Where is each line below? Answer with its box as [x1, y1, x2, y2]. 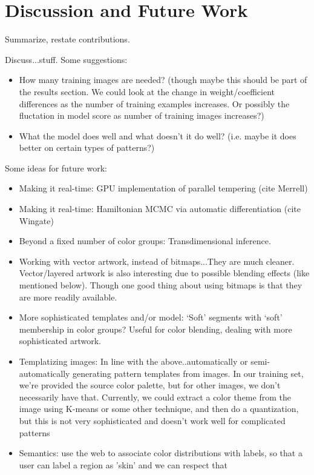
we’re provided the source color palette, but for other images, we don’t [19, 379, 281, 391]
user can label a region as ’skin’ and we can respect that [19, 458, 227, 471]
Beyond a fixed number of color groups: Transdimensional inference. [19, 234, 271, 247]
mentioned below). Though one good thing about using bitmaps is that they [19, 279, 303, 291]
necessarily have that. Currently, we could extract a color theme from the [19, 390, 291, 403]
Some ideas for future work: [5, 161, 107, 174]
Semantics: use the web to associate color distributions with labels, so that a [19, 447, 303, 459]
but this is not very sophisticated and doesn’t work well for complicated [19, 414, 286, 427]
